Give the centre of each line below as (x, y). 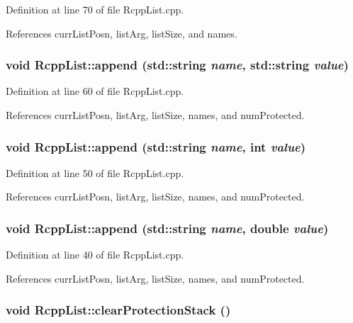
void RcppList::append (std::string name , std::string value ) (177, 65)
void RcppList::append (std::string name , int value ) (156, 146)
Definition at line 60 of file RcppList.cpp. (95, 91)
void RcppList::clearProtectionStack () (118, 310)
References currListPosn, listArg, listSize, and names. (122, 33)
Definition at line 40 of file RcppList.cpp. (95, 255)
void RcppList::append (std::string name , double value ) (167, 228)
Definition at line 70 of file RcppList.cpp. (95, 9)
